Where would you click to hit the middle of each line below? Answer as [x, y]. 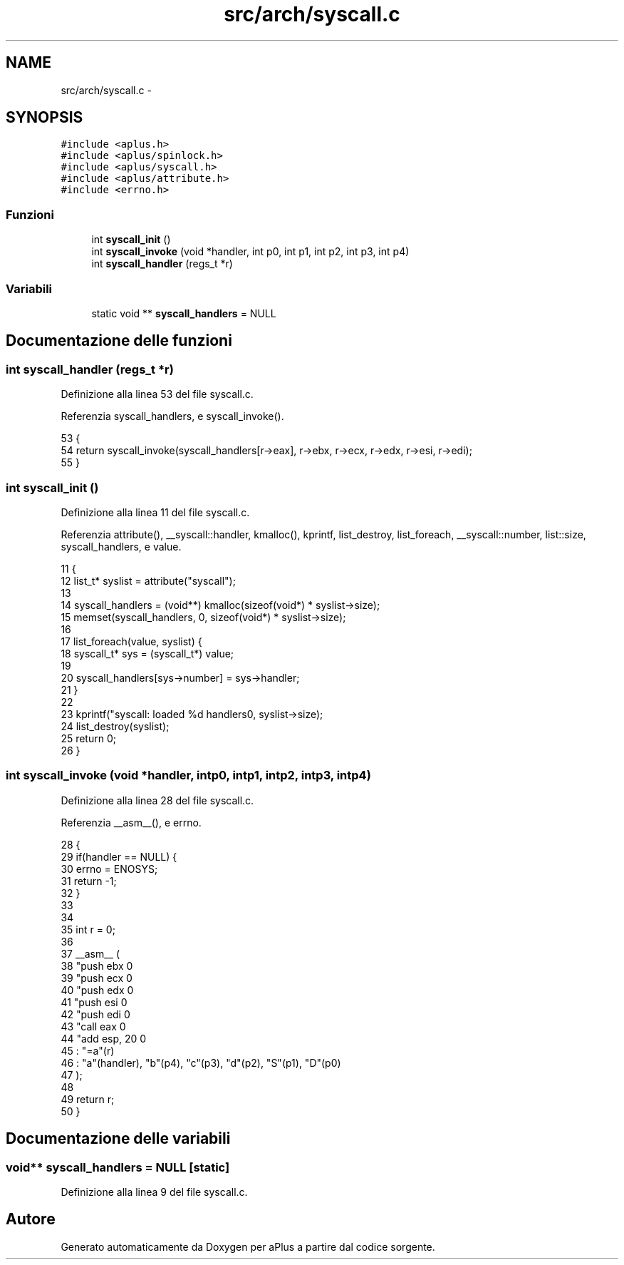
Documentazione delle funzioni [119, 341]
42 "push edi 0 [95, 1014]
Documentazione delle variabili [118, 1139]
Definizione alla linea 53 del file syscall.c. [157, 394]
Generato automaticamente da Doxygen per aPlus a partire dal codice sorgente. [248, 1246]
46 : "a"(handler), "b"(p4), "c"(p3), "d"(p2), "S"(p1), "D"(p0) [201, 1062]
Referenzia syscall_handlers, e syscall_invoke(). [172, 416]
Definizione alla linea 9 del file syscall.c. [154, 1192]
